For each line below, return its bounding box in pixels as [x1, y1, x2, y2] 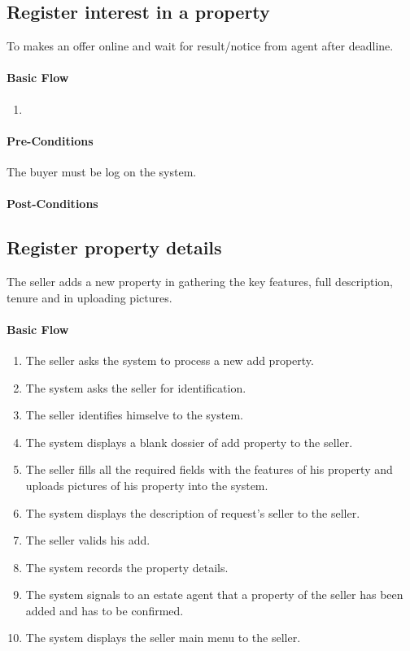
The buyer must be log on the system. [7, 163, 197, 180]
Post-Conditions [7, 195, 98, 212]
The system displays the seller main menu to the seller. [25, 629, 301, 646]
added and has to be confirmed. [25, 601, 184, 618]
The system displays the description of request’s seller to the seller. [25, 504, 360, 521]
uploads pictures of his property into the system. [25, 476, 268, 493]
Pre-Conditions [7, 132, 94, 149]
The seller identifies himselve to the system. [25, 406, 243, 423]
